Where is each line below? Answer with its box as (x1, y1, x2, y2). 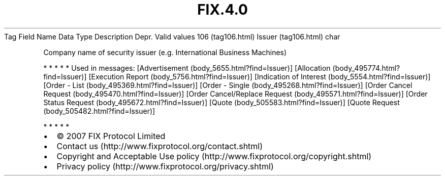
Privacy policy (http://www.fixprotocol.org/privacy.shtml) (56, 161, 274, 171)
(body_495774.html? (332, 63, 400, 72)
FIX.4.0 (197, 1, 248, 18)
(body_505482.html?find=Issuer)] (43, 106, 155, 115)
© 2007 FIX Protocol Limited (56, 130, 166, 141)
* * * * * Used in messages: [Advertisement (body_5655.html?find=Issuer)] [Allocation (43, 63, 331, 72)
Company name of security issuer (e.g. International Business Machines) (43, 48, 287, 57)
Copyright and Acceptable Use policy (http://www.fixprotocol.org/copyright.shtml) (56, 151, 372, 161)
